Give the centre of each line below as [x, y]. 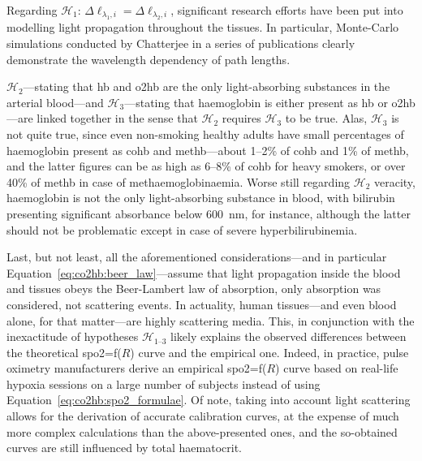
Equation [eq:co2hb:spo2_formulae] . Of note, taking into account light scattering [209, 400]
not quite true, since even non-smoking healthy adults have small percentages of [205, 134]
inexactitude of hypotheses [73, 336]
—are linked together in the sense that [102, 118]
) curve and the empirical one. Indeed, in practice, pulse [269, 352]
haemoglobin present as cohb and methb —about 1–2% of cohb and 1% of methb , [208, 150]
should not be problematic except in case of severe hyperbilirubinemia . [182, 229]
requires [241, 118]
